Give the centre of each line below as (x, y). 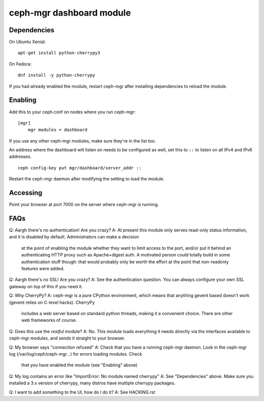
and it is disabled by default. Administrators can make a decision (74, 237)
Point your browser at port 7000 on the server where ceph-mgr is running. (84, 205)
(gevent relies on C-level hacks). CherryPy (52, 302)
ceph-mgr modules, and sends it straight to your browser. (67, 338)
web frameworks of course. (49, 320)
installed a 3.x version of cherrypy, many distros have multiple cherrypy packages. (92, 383)
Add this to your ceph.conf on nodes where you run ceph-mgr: (72, 112)
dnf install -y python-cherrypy (56, 75)
